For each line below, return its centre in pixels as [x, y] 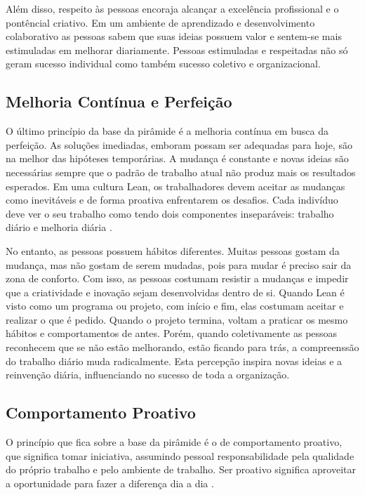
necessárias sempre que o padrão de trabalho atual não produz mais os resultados [181, 172]
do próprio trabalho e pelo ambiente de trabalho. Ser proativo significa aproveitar [181, 469]
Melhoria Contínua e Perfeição [119, 101]
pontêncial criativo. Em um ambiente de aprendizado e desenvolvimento [160, 22]
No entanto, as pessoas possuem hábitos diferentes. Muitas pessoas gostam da [173, 250]
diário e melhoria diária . [59, 227]
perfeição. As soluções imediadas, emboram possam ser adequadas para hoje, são [179, 144]
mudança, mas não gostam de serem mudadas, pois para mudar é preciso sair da [179, 264]
